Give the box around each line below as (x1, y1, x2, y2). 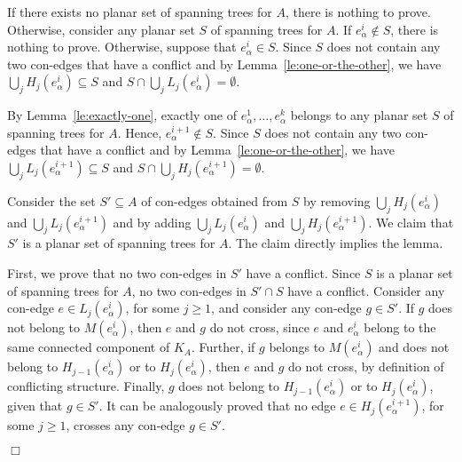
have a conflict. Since (246, 263, 361, 282)
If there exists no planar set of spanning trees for (7, 3, 272, 20)
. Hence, (117, 123, 162, 141)
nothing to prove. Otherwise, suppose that (7, 37, 237, 56)
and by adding (113, 212, 192, 231)
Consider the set (7, 191, 96, 210)
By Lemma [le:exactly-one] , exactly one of (7, 106, 237, 124)
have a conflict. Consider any (287, 281, 445, 299)
